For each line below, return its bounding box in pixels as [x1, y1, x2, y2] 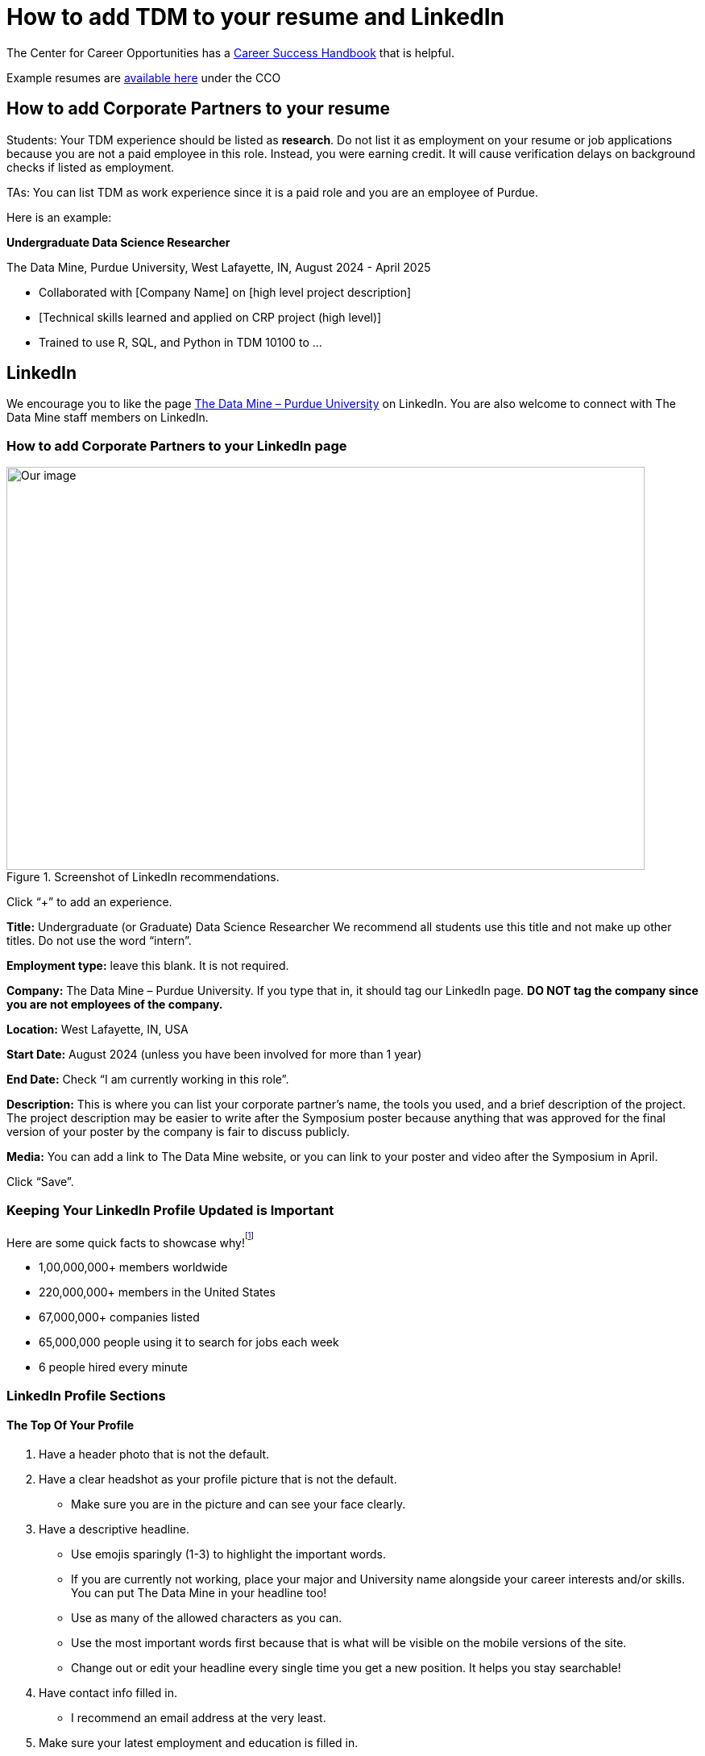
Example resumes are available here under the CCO [6, 70, 281, 85]
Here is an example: [6, 210, 112, 224]
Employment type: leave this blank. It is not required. [6, 959, 289, 973]
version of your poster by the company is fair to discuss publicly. [6, 1125, 350, 1139]
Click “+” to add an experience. [6, 895, 172, 909]
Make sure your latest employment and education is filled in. [39, 1736, 359, 1750]
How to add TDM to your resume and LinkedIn [6, 3, 504, 31]
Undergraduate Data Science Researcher [6, 235, 230, 249]
